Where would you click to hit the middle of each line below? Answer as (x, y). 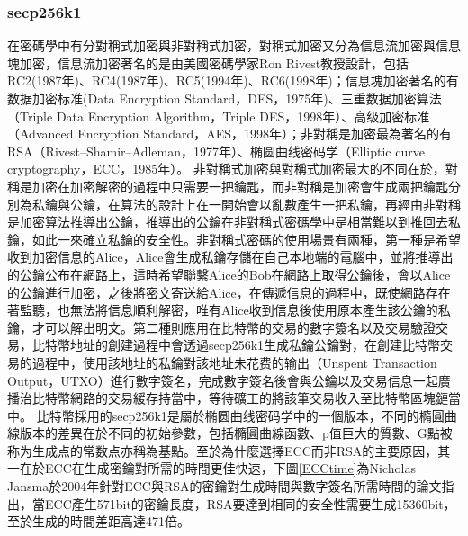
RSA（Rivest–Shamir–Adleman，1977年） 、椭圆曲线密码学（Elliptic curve (216, 151)
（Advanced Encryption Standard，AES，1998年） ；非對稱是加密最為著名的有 (230, 134)
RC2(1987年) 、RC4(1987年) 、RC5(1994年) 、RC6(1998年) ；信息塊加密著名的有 (233, 80)
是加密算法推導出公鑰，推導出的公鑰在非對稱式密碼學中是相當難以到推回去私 (234, 222)
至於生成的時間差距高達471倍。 (99, 521)
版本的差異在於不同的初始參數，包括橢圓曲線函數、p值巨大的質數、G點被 (236, 433)
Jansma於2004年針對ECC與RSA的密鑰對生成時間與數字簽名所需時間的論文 (225, 486)
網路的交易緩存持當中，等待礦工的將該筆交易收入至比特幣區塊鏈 (259, 398)
